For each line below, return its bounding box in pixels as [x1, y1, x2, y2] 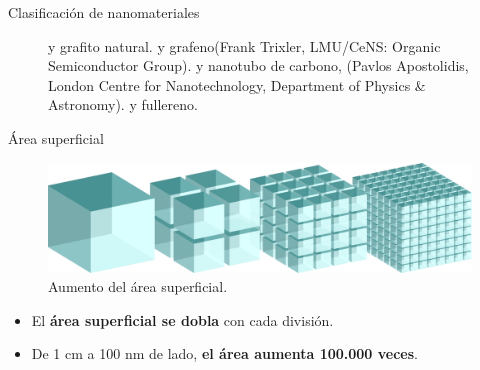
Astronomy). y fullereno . [48, 94, 198, 115]
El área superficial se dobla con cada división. [31, 309, 334, 330]
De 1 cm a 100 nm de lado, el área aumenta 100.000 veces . [31, 343, 418, 364]
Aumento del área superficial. [48, 276, 228, 297]
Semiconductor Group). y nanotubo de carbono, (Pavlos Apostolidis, [48, 55, 469, 76]
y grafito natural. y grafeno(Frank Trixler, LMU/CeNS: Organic [48, 35, 441, 56]
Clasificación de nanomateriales [8, 2, 200, 22]
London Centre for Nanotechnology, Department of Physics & [48, 74, 426, 95]
